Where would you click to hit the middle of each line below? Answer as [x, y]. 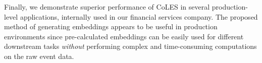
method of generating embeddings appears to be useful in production [111, 26]
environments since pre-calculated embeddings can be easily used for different [124, 36]
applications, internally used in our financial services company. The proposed [139, 16]
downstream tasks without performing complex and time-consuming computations [130, 46]
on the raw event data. [39, 56]
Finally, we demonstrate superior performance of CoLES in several [107, 7]
